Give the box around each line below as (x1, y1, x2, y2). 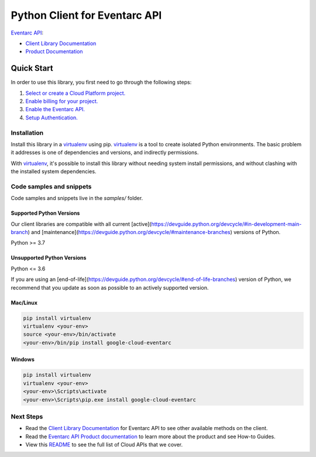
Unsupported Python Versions (11, 255, 87, 262)
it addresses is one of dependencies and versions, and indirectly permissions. (11, 149, 199, 156)
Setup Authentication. (25, 114, 78, 121)
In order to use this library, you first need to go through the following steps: (11, 79, 192, 86)
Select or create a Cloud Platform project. (25, 90, 126, 97)
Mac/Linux (11, 299, 38, 306)
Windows (11, 356, 35, 363)
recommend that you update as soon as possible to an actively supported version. (11, 284, 209, 291)
